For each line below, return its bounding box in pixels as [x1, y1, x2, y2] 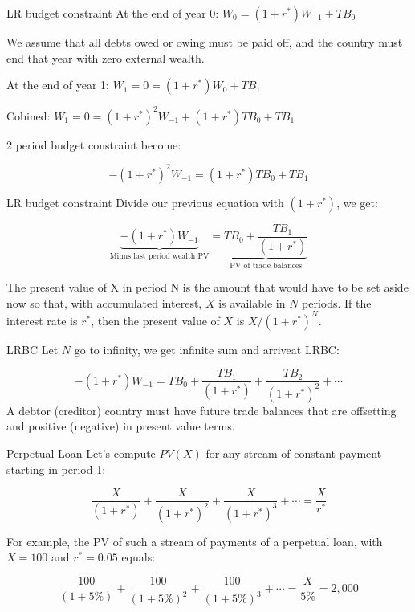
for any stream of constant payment [205, 445, 382, 461]
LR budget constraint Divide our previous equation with [6, 194, 284, 210]
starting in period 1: [6, 460, 106, 477]
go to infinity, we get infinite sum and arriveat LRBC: [74, 341, 340, 357]
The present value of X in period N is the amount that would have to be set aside [6, 279, 409, 296]
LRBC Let [6, 341, 59, 357]
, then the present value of [91, 312, 220, 328]
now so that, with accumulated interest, [6, 294, 202, 311]
